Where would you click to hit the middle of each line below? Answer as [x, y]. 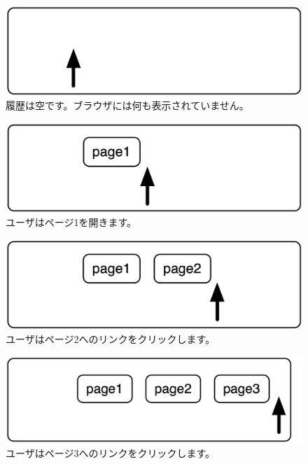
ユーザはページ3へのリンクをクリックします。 [111, 452]
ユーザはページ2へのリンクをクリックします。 [111, 339]
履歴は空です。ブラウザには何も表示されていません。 [127, 105]
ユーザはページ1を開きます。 [71, 222]
